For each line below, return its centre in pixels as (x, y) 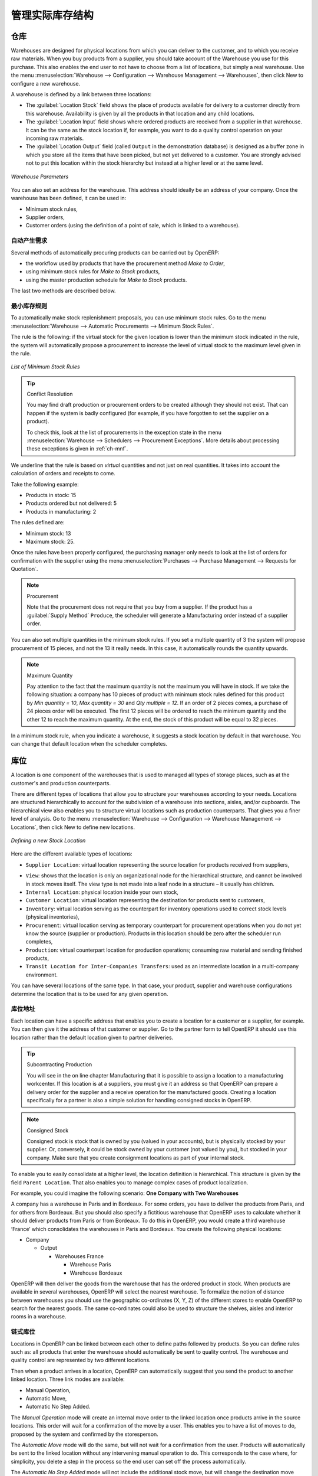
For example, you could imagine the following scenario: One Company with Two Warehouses (125, 1193)
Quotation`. (24, 569)
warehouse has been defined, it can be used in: (69, 198)
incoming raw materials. (55, 138)
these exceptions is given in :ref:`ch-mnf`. (77, 449)
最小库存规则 (29, 306)
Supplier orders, (45, 217)
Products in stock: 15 (51, 495)
